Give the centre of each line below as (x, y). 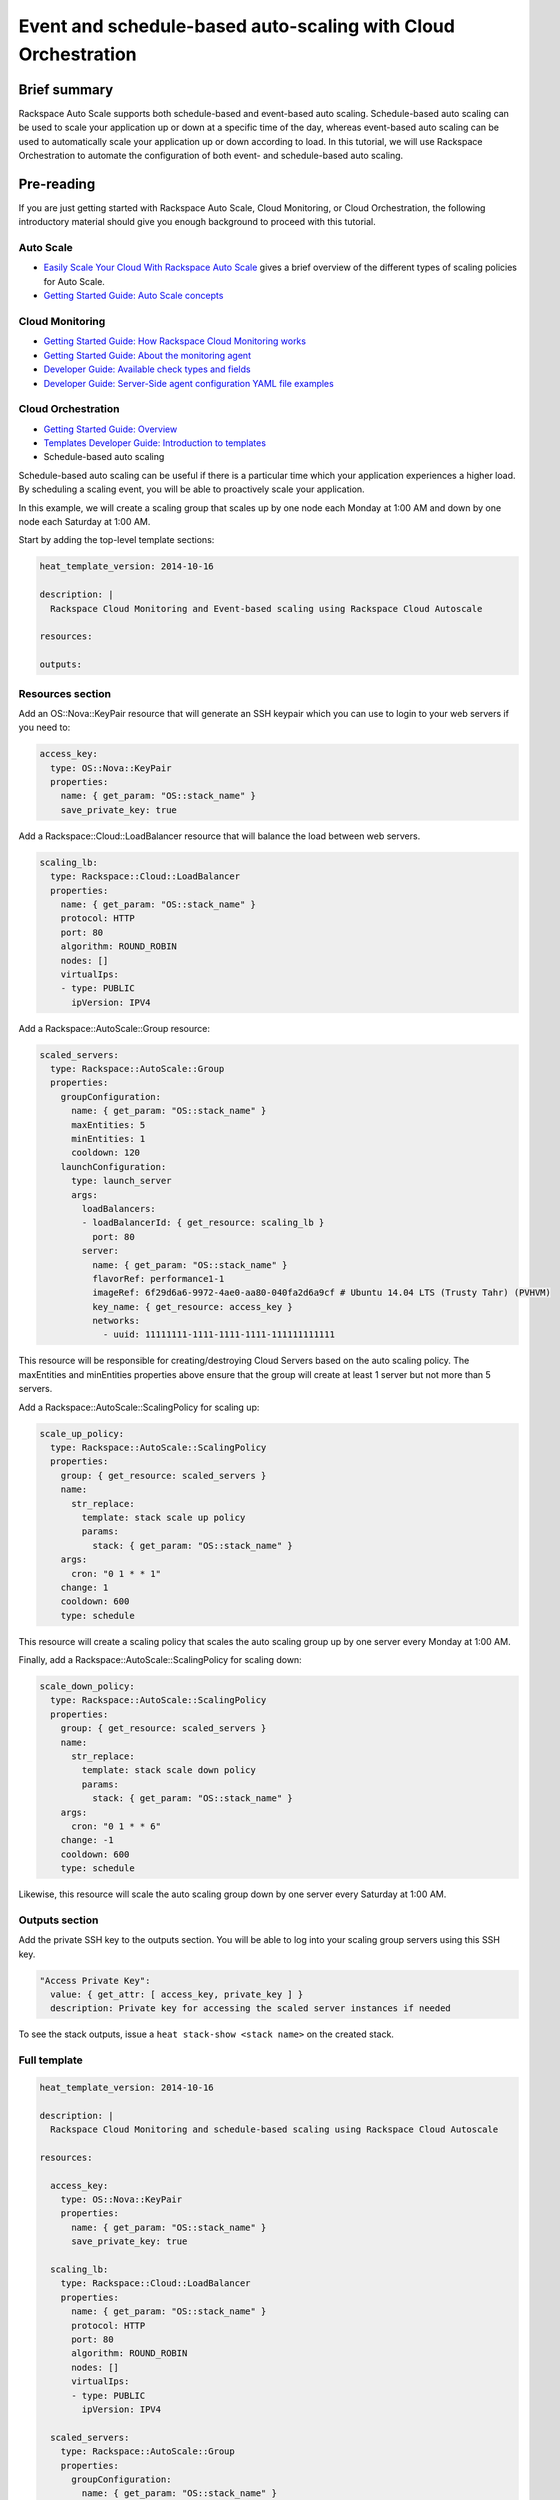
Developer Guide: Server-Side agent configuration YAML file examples (188, 383)
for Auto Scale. (74, 281)
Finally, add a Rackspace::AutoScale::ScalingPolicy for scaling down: (160, 1660)
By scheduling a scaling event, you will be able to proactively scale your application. (191, 489)
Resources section (65, 693)
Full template (51, 2060)
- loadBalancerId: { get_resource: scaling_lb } (203, 1223)
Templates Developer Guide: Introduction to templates (155, 443)
